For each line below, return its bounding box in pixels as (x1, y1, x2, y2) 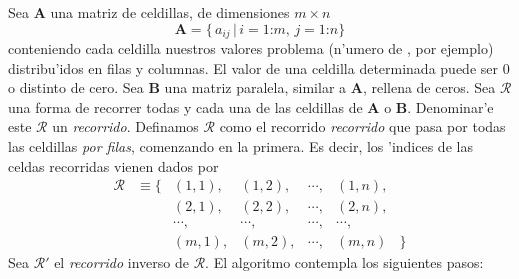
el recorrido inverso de (54, 252, 189, 273)
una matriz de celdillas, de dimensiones (50, 2, 290, 22)
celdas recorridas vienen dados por (8, 155, 219, 176)
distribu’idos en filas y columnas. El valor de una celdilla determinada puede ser (8, 57, 498, 78)
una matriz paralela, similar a (164, 77, 347, 98)
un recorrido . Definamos (52, 116, 199, 137)
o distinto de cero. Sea (8, 77, 144, 98)
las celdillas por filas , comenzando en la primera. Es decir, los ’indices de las (8, 136, 473, 157)
